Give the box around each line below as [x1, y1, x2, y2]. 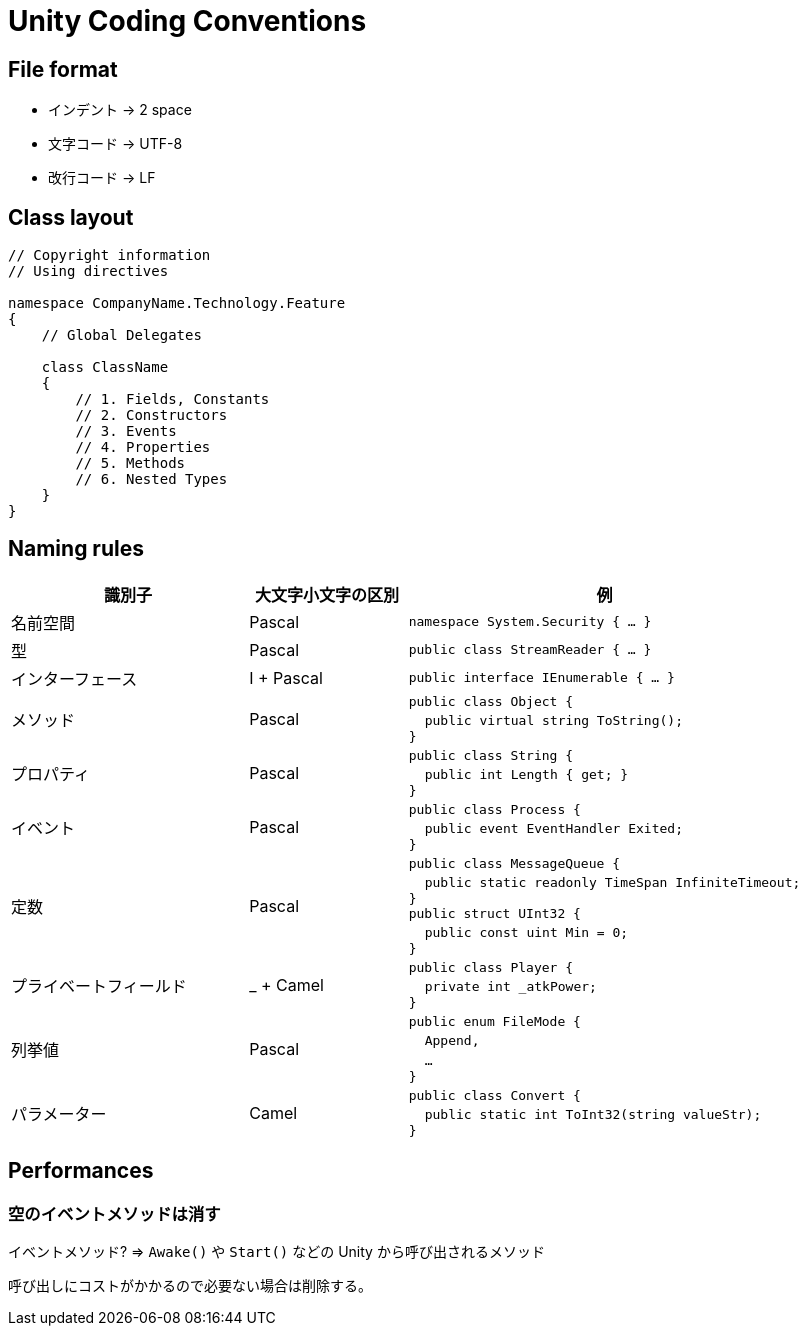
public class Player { [408, 959, 574, 975]
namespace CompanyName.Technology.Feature [8, 295, 346, 312]
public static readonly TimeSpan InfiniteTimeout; [424, 874, 801, 890]
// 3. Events [75, 423, 177, 440]
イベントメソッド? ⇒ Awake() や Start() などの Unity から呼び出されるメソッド [8, 1243, 545, 1261]
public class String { [408, 747, 574, 763]
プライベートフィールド [11, 975, 187, 996]
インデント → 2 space [48, 101, 192, 119]
